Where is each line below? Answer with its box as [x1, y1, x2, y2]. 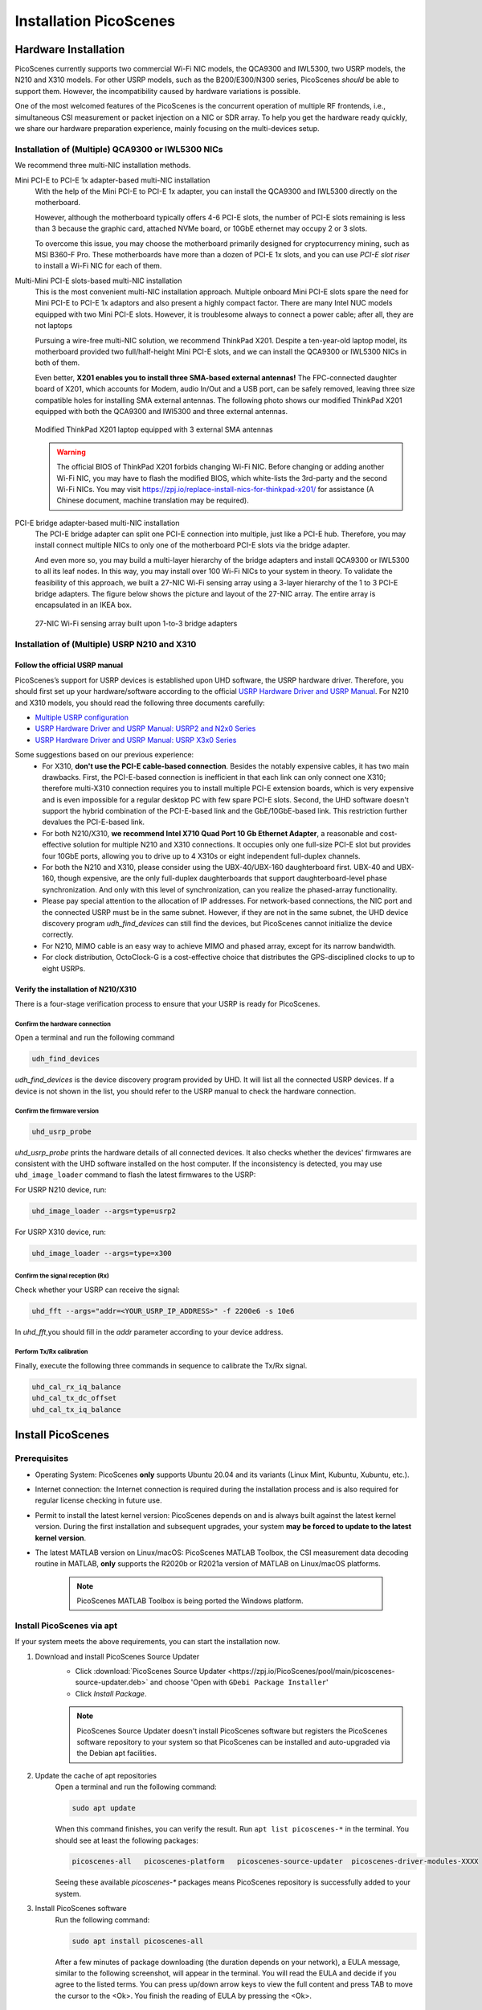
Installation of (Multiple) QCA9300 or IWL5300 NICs [14, 143, 223, 154]
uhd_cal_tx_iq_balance [31, 1405, 121, 1414]
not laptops [35, 321, 72, 330]
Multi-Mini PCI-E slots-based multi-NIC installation [14, 276, 182, 285]
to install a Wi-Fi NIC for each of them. [35, 261, 162, 271]
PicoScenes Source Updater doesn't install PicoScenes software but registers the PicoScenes [76, 1725, 388, 1736]
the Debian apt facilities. [76, 1749, 157, 1758]
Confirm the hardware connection [14, 1019, 112, 1028]
